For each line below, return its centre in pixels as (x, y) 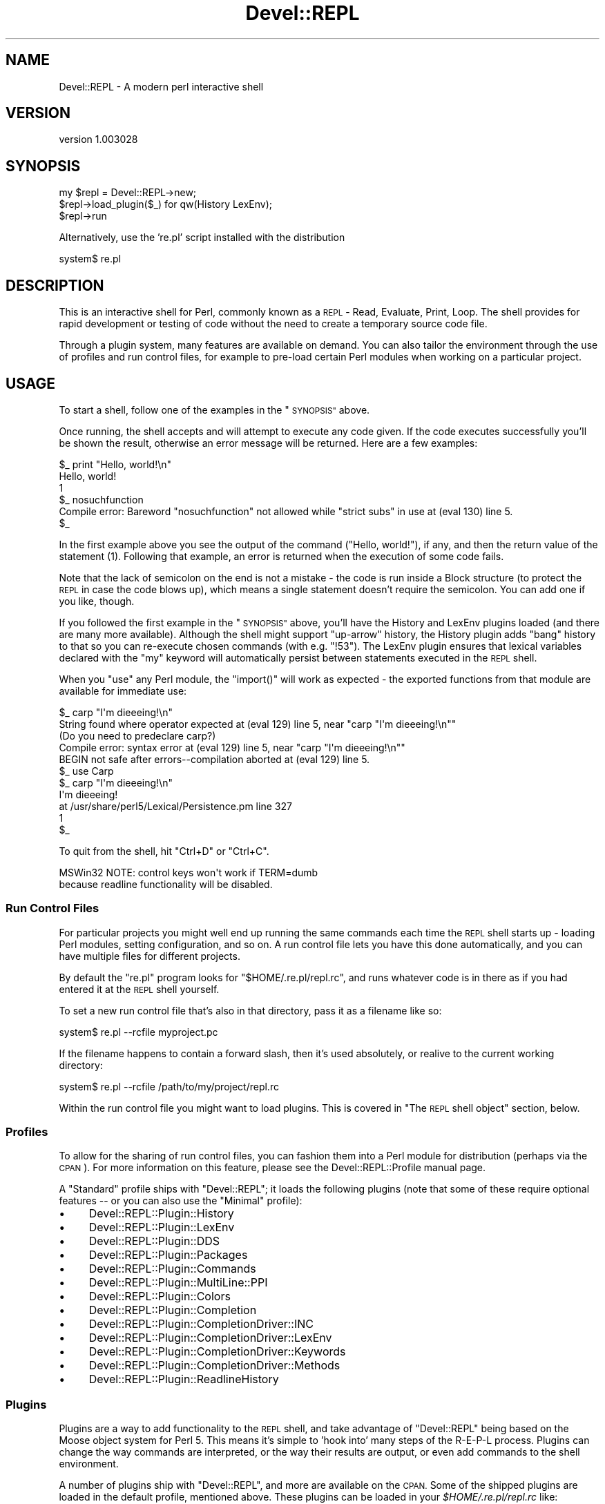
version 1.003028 (98, 139)
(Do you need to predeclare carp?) (137, 735)
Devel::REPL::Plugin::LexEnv (162, 1227)
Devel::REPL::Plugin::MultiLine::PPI (178, 1283)
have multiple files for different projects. (150, 956)
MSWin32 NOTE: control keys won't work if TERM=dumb (189, 872)
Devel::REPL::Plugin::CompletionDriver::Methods (214, 1366)
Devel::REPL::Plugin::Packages (168, 1255)
